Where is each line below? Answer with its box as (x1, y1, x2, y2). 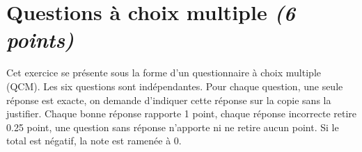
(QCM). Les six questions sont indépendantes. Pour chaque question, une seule (6, 78, 343, 93)
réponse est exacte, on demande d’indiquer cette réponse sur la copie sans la (6, 92, 331, 107)
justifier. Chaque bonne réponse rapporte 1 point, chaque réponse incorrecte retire (6, 106, 357, 121)
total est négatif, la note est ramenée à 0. (6, 133, 182, 148)
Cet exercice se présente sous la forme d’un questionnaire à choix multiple (6, 65, 321, 80)
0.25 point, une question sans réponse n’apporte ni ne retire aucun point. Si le (6, 119, 339, 134)
